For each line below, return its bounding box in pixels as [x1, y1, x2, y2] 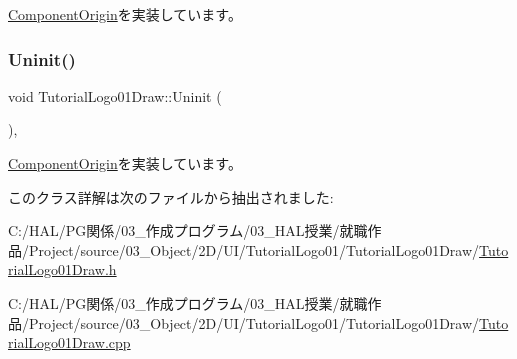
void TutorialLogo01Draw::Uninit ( [8, 85, 222, 106]
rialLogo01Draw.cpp [8, 332, 131, 353]
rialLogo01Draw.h [8, 259, 117, 280]
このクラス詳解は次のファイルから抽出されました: [8, 186, 334, 207]
